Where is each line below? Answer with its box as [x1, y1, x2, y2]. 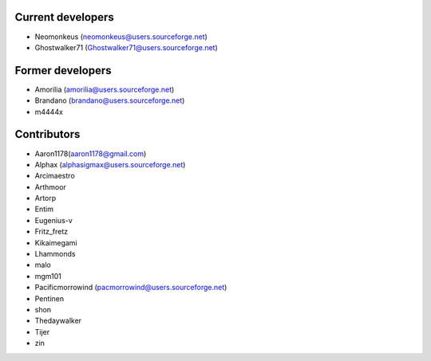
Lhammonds [34, 249, 76, 259]
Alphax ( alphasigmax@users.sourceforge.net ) [34, 159, 186, 169]
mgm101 [34, 271, 61, 281]
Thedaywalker [34, 316, 82, 326]
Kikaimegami [34, 237, 77, 247]
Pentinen [34, 293, 64, 303]
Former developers [14, 64, 112, 77]
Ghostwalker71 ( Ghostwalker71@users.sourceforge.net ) [34, 42, 219, 52]
